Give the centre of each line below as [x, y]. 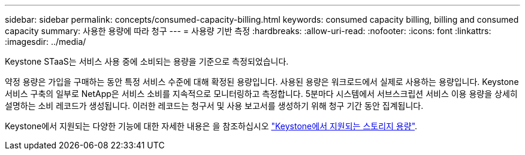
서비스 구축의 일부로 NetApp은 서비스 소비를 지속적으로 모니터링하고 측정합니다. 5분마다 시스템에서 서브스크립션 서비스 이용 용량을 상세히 [261, 94]
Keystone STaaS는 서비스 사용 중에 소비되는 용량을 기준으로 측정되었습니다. [147, 61]
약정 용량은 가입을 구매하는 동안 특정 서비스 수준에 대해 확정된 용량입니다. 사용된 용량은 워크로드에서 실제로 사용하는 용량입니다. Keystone [262, 82]
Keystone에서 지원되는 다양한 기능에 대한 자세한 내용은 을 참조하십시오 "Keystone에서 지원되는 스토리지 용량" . [211, 126]
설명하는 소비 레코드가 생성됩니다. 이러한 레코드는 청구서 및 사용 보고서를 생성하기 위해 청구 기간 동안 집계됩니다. [214, 106]
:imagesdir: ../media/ [46, 42]
